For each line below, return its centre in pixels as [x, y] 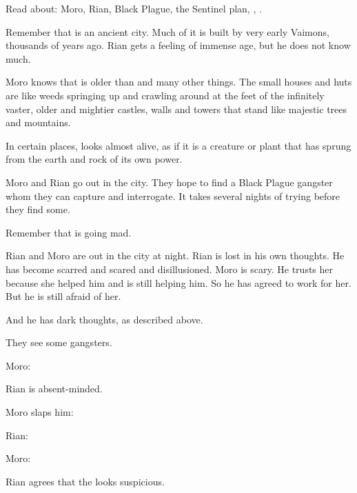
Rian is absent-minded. [54, 389]
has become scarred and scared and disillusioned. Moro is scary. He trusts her [170, 269]
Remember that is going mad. [69, 232]
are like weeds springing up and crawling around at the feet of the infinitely [165, 95]
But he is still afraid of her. [63, 296]
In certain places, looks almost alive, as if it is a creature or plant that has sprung [178, 145]
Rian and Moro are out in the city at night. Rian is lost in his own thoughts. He [175, 255]
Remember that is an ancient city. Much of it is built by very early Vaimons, [167, 31]
